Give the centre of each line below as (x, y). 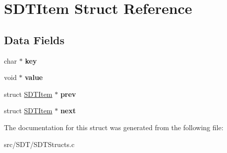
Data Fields (34, 39)
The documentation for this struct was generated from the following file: (114, 127)
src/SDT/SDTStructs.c (39, 144)
